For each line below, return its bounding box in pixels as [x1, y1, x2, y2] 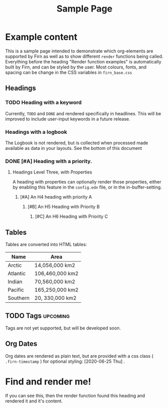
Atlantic [8, 270, 26, 277]
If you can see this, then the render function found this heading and [5, 392, 145, 398]
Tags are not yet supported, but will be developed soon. [5, 325, 121, 331]
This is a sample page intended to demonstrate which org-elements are [5, 48, 153, 54]
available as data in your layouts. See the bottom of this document [5, 145, 142, 151]
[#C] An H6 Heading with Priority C [35, 213, 108, 219]
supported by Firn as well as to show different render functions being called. [5, 53, 163, 59]
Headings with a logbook [5, 128, 67, 135]
